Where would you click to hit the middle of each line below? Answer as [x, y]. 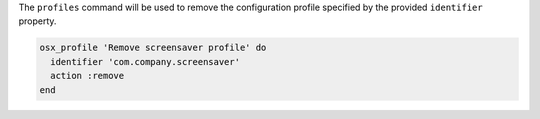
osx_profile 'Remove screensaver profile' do [153, 48]
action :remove [87, 76]
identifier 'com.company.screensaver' [145, 61]
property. [37, 21]
